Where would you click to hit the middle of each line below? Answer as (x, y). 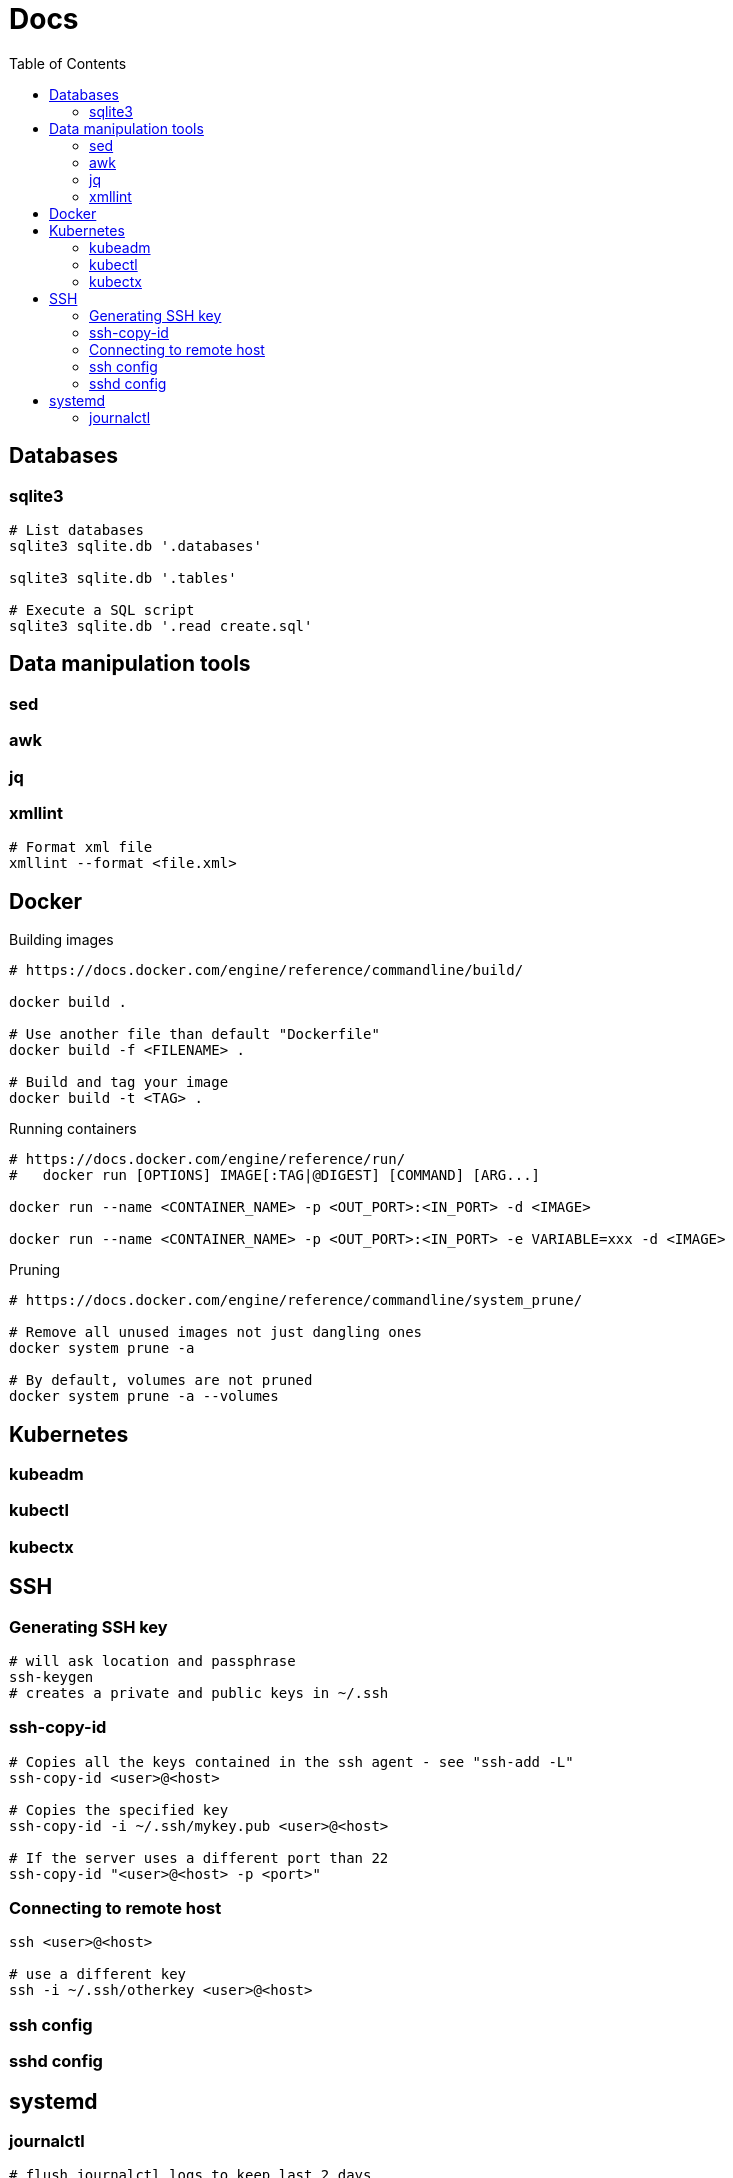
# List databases (76, 529)
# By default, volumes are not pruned (161, 1380)
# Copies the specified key (119, 1809)
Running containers (73, 1129)
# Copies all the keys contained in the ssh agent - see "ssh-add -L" (291, 1761)
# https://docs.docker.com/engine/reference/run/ (207, 1159)
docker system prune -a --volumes (144, 1396)
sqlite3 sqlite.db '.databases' (135, 545)
